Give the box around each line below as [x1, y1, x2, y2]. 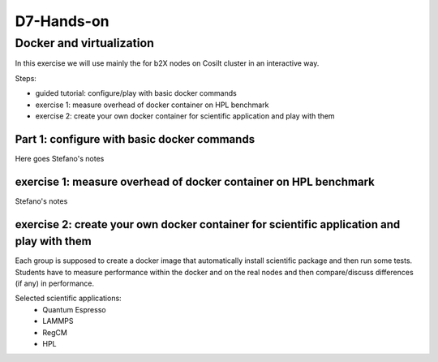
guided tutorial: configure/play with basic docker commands [35, 88, 237, 98]
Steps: [15, 73, 36, 83]
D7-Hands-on [15, 12, 109, 30]
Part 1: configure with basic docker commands [15, 132, 255, 146]
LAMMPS [42, 317, 74, 326]
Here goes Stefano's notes [15, 153, 105, 163]
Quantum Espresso [42, 304, 106, 314]
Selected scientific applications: [15, 293, 122, 304]
